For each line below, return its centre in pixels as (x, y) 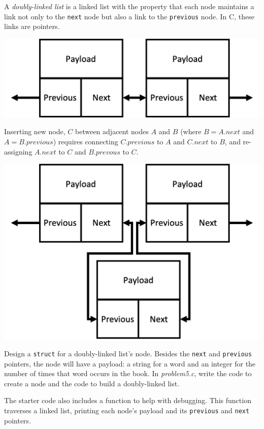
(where (191, 131)
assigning (18, 151)
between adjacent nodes (112, 131)
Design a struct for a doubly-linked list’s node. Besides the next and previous (128, 353)
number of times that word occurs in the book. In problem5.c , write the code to (128, 373)
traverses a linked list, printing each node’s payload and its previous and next (127, 410)
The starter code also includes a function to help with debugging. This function (128, 400)
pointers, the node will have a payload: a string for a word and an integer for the (130, 363)
